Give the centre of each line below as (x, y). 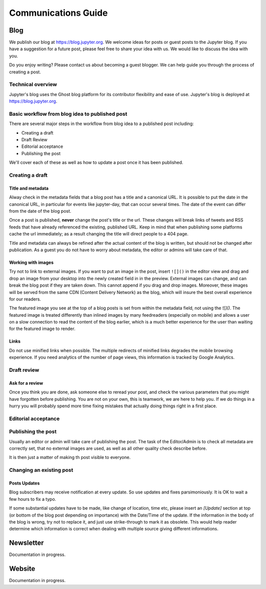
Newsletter (27, 543)
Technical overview (33, 85)
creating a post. (25, 72)
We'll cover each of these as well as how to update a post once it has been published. (96, 163)
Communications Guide (58, 13)
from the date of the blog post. (40, 211)
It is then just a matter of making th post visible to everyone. (70, 458)
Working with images (31, 262)
